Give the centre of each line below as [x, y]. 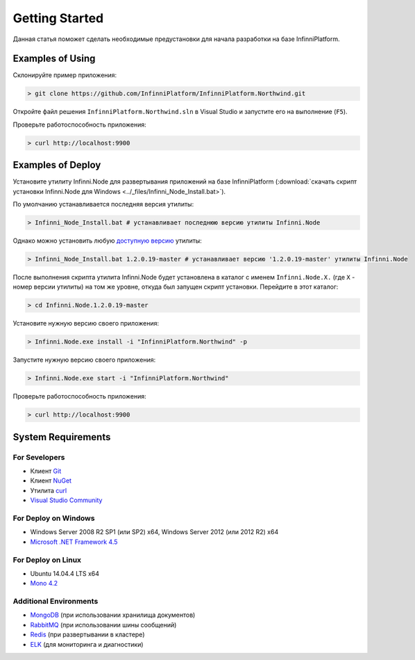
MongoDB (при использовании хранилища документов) [113, 615]
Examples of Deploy [57, 165]
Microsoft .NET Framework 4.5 [74, 542]
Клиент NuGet [51, 481]
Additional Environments [56, 602]
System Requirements [62, 437]
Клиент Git [46, 471]
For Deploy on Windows [54, 518]
